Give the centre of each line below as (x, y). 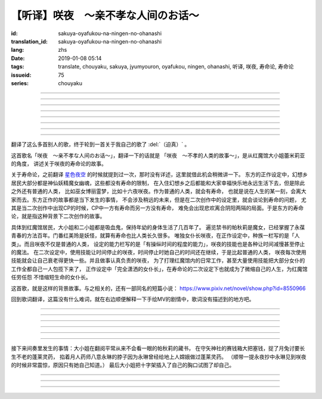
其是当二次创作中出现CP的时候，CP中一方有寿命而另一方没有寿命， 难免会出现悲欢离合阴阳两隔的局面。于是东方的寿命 (157, 208)
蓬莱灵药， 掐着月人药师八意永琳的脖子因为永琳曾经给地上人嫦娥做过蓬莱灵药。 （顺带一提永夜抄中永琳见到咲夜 (169, 357)
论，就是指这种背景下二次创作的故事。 (58, 216)
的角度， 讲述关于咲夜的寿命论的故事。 (59, 164)
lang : (18, 50)
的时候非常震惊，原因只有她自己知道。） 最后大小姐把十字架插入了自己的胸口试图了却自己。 (123, 365)
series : (20, 83)
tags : (18, 67)
